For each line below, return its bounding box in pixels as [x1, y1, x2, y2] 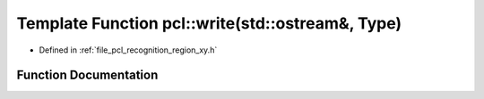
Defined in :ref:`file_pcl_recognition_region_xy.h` [39, 45, 218, 55]
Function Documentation [16, 68, 159, 83]
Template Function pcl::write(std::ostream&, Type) [16, 13, 402, 33]
